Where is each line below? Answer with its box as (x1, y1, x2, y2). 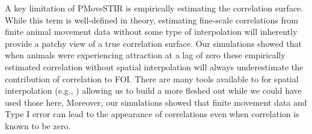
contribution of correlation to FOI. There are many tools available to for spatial (5, 72, 299, 85)
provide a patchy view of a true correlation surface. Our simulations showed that (5, 37, 302, 49)
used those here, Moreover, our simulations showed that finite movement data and (5, 96, 307, 108)
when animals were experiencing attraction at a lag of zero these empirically (5, 49, 286, 61)
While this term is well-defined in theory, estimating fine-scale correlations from (5, 13, 298, 26)
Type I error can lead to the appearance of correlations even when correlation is (5, 108, 299, 120)
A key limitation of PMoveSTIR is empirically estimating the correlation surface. (5, 2, 304, 14)
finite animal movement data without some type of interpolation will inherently (5, 25, 298, 38)
